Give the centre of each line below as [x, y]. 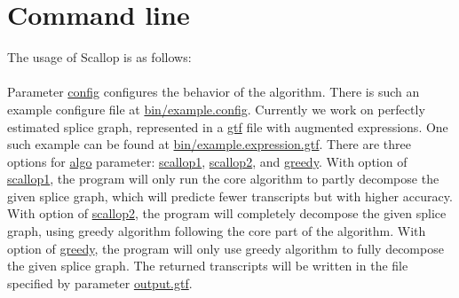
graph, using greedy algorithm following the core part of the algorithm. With [217, 231]
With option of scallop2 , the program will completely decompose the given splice [227, 213]
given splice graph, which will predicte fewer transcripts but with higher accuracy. [230, 196]
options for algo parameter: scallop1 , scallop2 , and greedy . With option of [207, 161]
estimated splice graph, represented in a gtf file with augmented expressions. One [228, 126]
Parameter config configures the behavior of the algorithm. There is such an [214, 92]
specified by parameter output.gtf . [100, 282]
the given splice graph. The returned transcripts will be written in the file [208, 266]
